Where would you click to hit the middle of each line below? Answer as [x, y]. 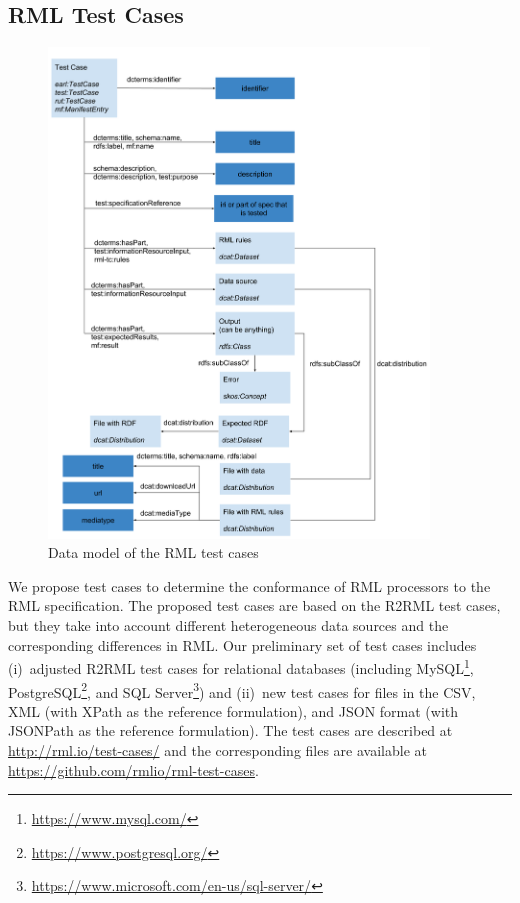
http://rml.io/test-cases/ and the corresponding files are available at [217, 749]
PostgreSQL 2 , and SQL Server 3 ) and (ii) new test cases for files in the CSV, [242, 690]
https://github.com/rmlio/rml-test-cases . [133, 769]
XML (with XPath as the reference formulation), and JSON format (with [233, 710]
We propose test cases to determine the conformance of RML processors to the [249, 585]
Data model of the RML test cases [153, 552]
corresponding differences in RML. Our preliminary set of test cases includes [242, 644]
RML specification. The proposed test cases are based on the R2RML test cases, [254, 605]
